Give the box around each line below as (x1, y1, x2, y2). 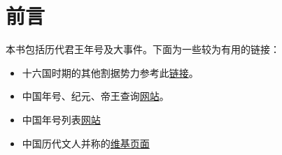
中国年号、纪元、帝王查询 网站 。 (22, 89, 169, 103)
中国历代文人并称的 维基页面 (22, 135, 150, 150)
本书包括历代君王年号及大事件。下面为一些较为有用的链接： (6, 42, 280, 57)
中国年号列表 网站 (22, 112, 101, 126)
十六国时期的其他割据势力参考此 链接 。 (22, 65, 199, 80)
